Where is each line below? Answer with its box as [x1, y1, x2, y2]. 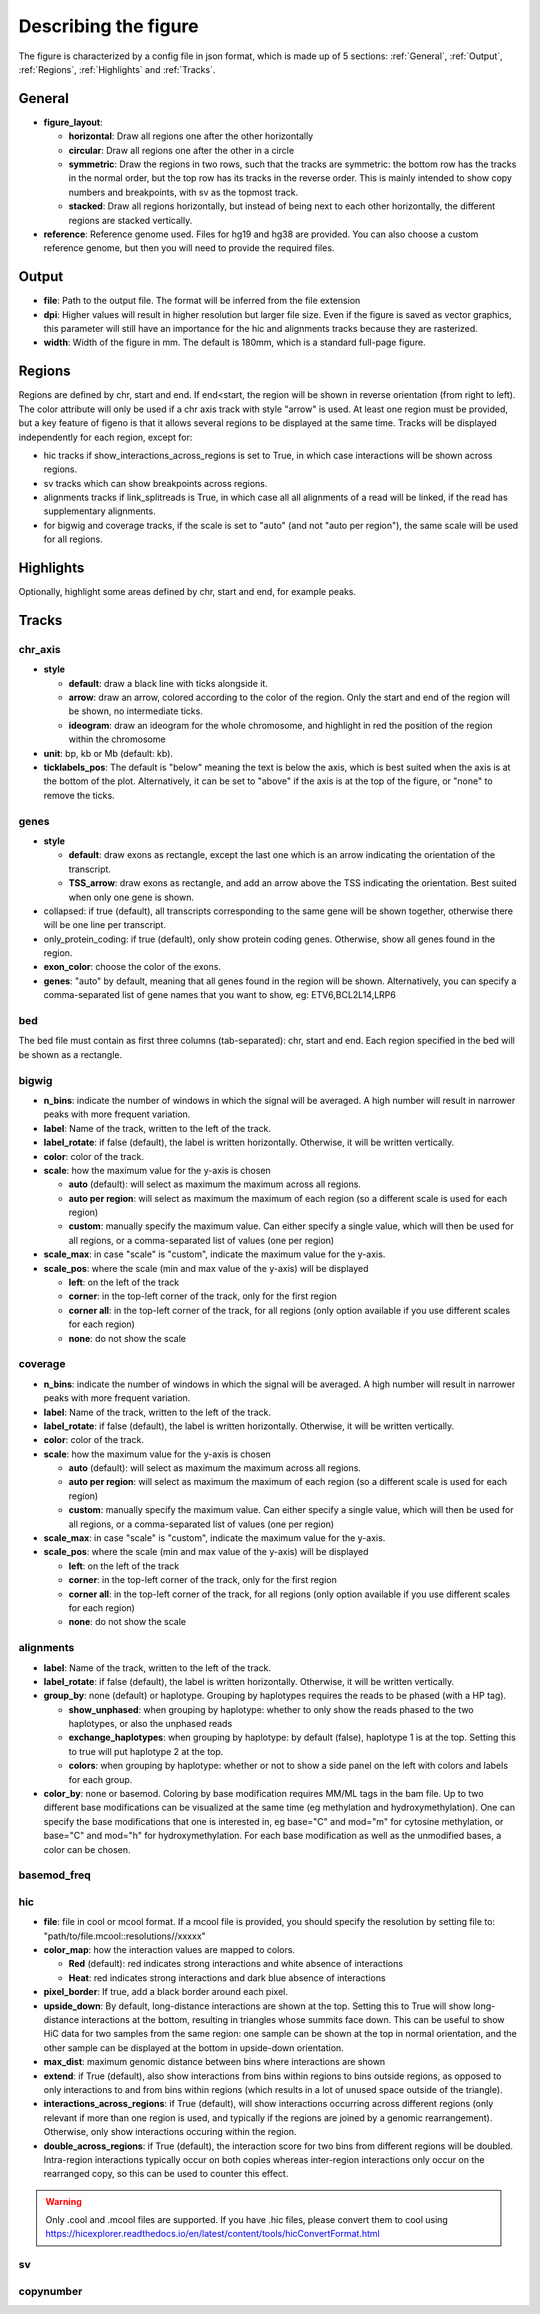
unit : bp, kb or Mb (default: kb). [43, 747, 174, 759]
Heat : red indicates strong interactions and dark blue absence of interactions [68, 1971, 386, 1984]
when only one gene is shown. [68, 891, 195, 903]
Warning [45, 2195, 82, 2207]
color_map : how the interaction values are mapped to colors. [43, 1944, 295, 1956]
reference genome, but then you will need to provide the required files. [43, 242, 335, 254]
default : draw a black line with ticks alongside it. [68, 677, 269, 689]
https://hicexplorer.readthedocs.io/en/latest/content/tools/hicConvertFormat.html [45, 2228, 380, 2240]
